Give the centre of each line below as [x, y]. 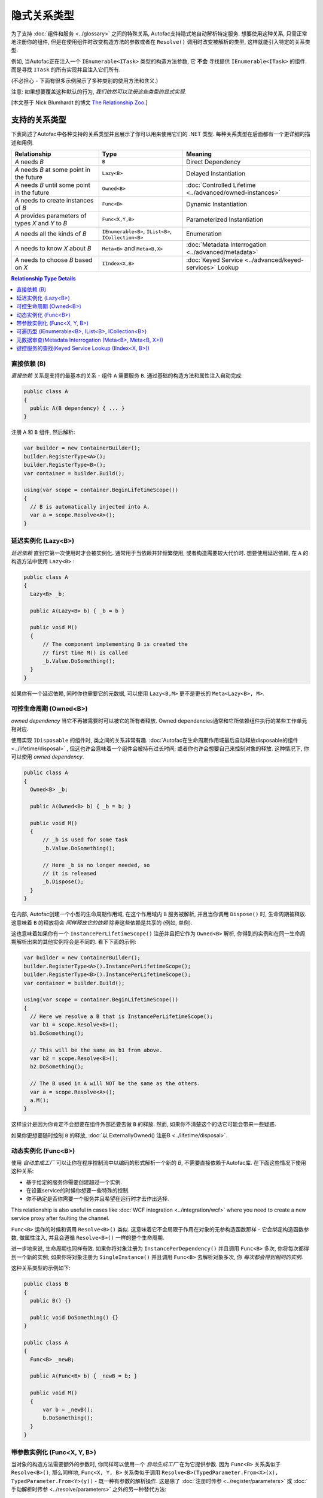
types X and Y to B [41, 223]
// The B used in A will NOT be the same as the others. [115, 1084]
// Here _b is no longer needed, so [96, 865]
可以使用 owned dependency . [48, 757]
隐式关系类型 [43, 16]
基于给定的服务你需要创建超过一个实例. [74, 1182]
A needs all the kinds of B [51, 234]
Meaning [199, 154]
